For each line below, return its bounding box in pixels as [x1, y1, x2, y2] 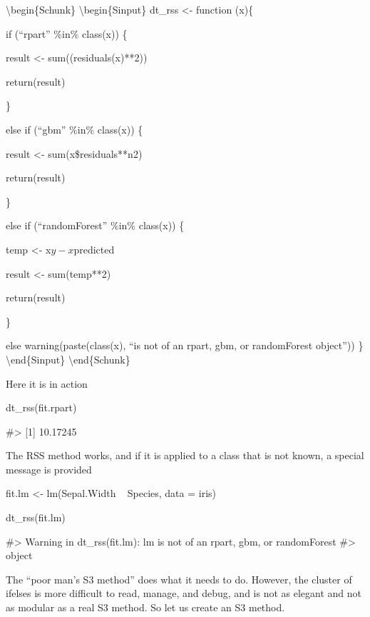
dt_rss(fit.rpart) [6, 400, 77, 415]
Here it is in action [6, 376, 88, 391]
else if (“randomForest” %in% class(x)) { [6, 218, 185, 233]
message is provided [6, 461, 92, 476]
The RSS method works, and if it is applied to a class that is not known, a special [6, 448, 364, 463]
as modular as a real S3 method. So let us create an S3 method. [6, 600, 285, 615]
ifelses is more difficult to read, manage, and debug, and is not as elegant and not [6, 586, 361, 601]
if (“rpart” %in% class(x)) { [6, 26, 128, 41]
